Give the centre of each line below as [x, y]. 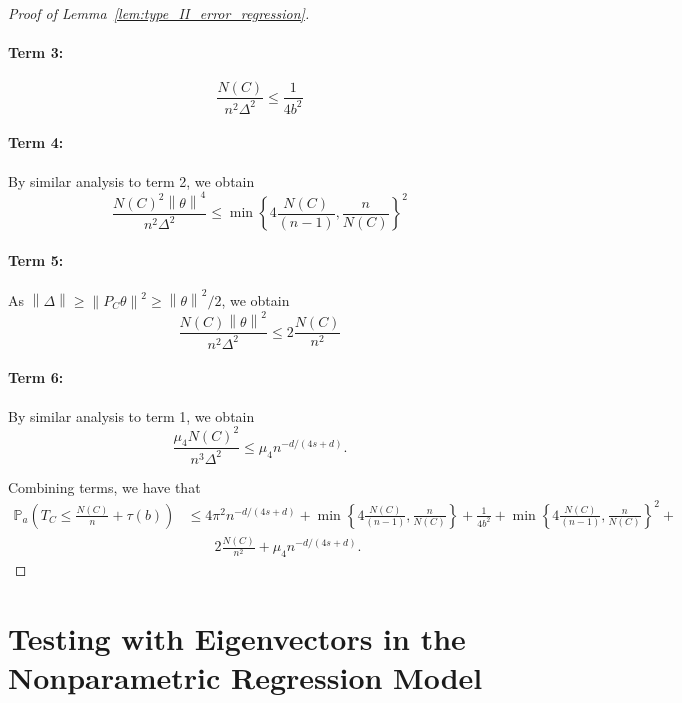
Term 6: [36, 377]
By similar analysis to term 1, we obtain [131, 415]
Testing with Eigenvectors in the [237, 637]
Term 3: [36, 52]
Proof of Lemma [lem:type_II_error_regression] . [159, 13]
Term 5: [36, 260]
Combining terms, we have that [104, 486]
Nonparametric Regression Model [245, 677]
